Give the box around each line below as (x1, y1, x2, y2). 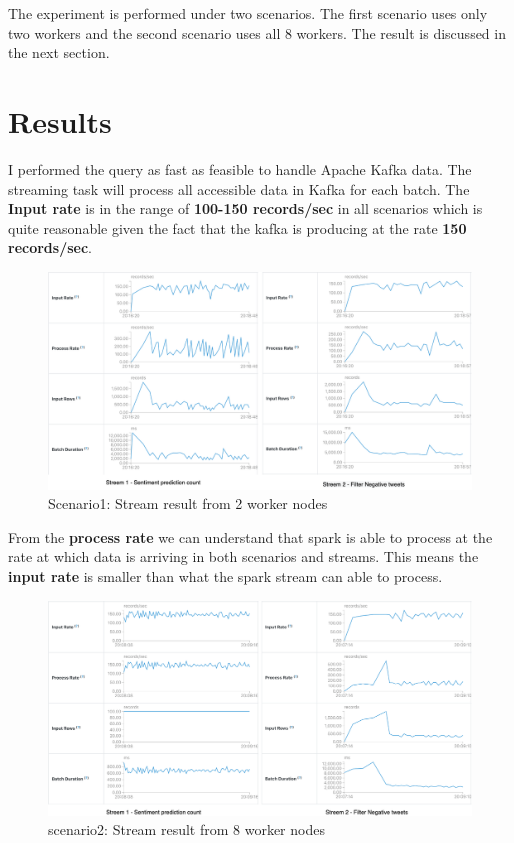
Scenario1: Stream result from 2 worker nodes (48, 493, 328, 514)
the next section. (8, 42, 110, 63)
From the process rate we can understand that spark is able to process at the (8, 526, 493, 547)
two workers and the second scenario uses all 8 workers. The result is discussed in (8, 22, 506, 43)
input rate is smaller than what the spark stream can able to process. (8, 566, 443, 587)
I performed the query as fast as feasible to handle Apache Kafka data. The (8, 158, 472, 179)
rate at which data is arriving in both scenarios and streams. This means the (8, 546, 479, 567)
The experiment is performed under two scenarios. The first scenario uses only (8, 3, 488, 23)
